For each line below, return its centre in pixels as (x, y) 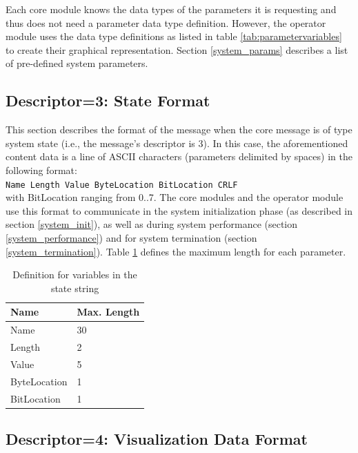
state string (75, 288)
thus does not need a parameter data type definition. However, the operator (166, 22)
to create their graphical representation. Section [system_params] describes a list (177, 49)
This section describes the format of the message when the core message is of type (179, 129)
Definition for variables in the (75, 274)
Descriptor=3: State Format (108, 100)
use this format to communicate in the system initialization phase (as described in (179, 210)
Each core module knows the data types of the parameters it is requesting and (171, 9)
